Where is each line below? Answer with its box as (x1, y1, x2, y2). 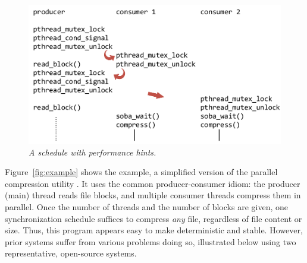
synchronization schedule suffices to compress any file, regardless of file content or (5, 212, 302, 224)
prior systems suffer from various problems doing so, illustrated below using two (5, 235, 296, 248)
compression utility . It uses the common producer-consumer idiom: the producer (5, 177, 300, 189)
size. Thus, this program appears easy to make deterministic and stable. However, (5, 224, 303, 236)
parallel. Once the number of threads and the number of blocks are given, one (5, 201, 288, 213)
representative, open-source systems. (5, 247, 137, 259)
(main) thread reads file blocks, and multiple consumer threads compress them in (5, 189, 301, 201)
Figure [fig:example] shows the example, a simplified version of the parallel (5, 166, 278, 178)
